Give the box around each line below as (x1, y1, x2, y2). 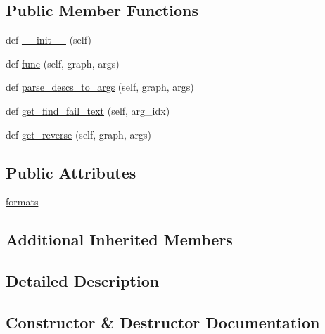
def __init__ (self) (6, 32, 91, 47)
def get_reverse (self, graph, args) (6, 127, 151, 141)
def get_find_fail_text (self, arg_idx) (6, 103, 170, 117)
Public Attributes (6, 161, 136, 183)
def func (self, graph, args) (6, 56, 120, 70)
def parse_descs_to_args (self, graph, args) (6, 79, 194, 94)
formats (6, 194, 39, 209)
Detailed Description (6, 270, 160, 292)
